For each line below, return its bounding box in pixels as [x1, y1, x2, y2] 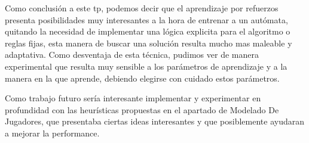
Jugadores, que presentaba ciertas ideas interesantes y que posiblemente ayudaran [5, 115, 305, 128]
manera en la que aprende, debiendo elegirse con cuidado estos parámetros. [5, 71, 280, 84]
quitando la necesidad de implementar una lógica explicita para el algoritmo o [5, 25, 290, 38]
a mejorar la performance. [5, 126, 100, 139]
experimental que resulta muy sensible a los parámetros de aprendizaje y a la [5, 60, 287, 72]
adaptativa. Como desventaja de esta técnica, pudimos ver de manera [5, 48, 259, 61]
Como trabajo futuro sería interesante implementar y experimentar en [5, 92, 261, 104]
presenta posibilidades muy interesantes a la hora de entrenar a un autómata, [5, 13, 288, 26]
